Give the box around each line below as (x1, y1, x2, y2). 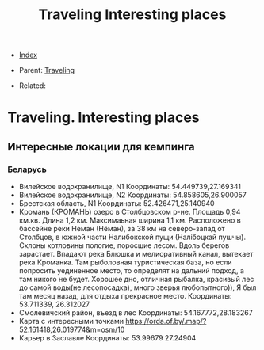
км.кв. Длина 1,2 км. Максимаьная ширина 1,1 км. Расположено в (18, 215, 241, 225)
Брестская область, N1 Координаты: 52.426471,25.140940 (18, 199, 215, 208)
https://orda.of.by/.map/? (125, 317, 207, 326)
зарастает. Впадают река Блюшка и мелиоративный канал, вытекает (18, 249, 254, 259)
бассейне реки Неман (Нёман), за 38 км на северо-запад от (18, 224, 225, 234)
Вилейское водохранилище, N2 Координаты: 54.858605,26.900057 (18, 190, 247, 200)
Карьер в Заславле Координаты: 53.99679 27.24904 (18, 333, 197, 343)
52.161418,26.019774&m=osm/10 (18, 325, 125, 334)
